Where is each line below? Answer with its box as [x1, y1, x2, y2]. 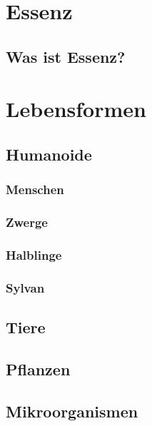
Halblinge [6, 245, 62, 263]
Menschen [6, 181, 64, 198]
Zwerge [6, 213, 48, 231]
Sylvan [6, 278, 45, 296]
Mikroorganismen [6, 400, 138, 422]
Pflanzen [6, 357, 71, 380]
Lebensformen [6, 94, 146, 123]
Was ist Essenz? [6, 45, 126, 67]
